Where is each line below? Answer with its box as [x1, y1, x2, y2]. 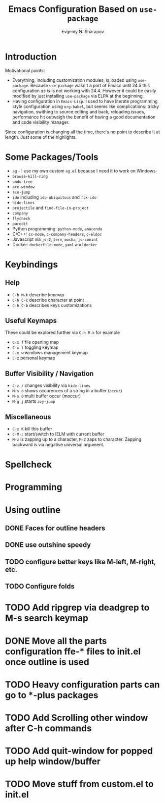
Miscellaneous [5, 413, 51, 421]
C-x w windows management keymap [12, 350, 88, 356]
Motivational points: [5, 67, 45, 73]
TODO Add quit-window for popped [5, 746, 153, 756]
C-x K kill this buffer [12, 426, 53, 432]
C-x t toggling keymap [12, 344, 59, 350]
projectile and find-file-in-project [12, 205, 89, 211]
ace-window [12, 184, 35, 189]
